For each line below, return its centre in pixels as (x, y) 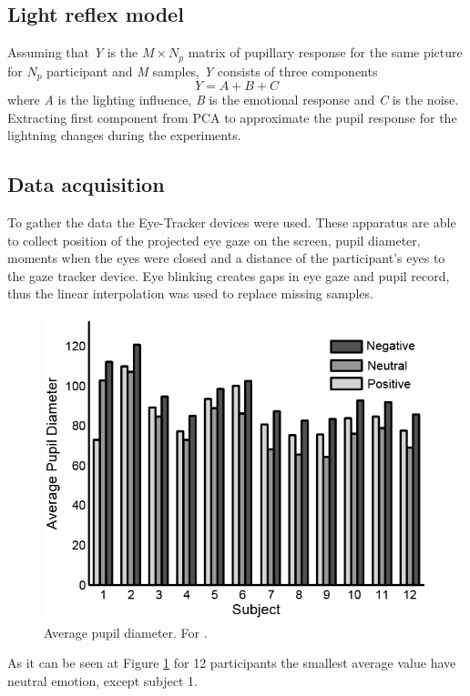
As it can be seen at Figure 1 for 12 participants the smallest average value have (232, 663)
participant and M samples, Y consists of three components (212, 71)
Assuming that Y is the (73, 52)
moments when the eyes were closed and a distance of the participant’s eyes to (226, 258)
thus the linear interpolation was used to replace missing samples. (190, 293)
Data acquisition (86, 184)
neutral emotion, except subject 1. (102, 680)
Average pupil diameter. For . (126, 632)
